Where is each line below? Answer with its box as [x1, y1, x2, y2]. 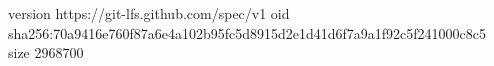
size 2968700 [8, 42, 84, 63]
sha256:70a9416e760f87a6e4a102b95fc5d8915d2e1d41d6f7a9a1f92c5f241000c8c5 [8, 22, 487, 43]
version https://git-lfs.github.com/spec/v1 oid [8, 3, 290, 23]
